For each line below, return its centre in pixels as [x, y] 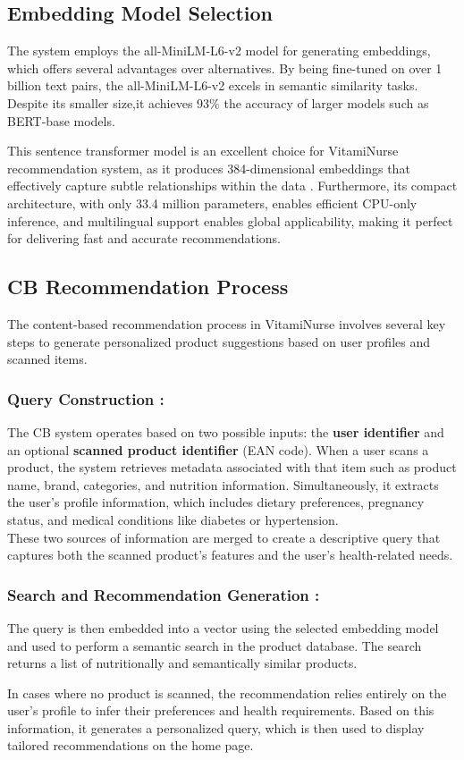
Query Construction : [86, 398]
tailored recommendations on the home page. [131, 745]
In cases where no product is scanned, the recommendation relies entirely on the [227, 692]
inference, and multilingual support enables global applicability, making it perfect [230, 220]
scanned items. [47, 359]
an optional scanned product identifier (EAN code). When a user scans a [218, 449]
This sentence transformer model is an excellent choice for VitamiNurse [203, 151]
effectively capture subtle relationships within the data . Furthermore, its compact [232, 186]
